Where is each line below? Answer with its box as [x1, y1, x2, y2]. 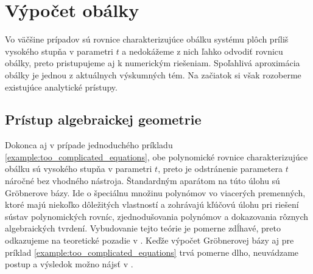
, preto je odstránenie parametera [158, 162, 283, 175]
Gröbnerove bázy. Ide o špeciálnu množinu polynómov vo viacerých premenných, [5, 186, 306, 199]
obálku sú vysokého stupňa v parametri [5, 162, 152, 175]
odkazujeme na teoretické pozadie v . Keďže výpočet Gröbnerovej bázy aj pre [5, 234, 294, 247]
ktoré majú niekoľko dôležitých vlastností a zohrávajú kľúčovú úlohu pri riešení [5, 198, 299, 211]
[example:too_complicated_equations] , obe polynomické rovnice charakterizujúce [5, 150, 308, 163]
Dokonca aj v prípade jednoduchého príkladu [5, 139, 173, 151]
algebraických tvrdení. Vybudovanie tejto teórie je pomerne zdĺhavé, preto [5, 222, 281, 235]
